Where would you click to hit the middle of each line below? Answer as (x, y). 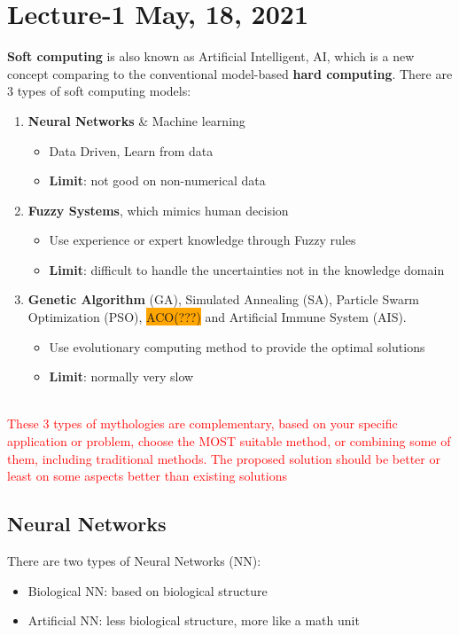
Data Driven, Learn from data (131, 150)
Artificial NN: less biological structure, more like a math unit (194, 620)
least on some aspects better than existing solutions (147, 476)
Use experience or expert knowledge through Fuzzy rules (202, 240)
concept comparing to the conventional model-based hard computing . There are (230, 73)
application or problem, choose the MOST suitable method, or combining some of (229, 441)
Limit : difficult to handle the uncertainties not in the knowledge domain (247, 269)
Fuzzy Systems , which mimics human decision (158, 210)
